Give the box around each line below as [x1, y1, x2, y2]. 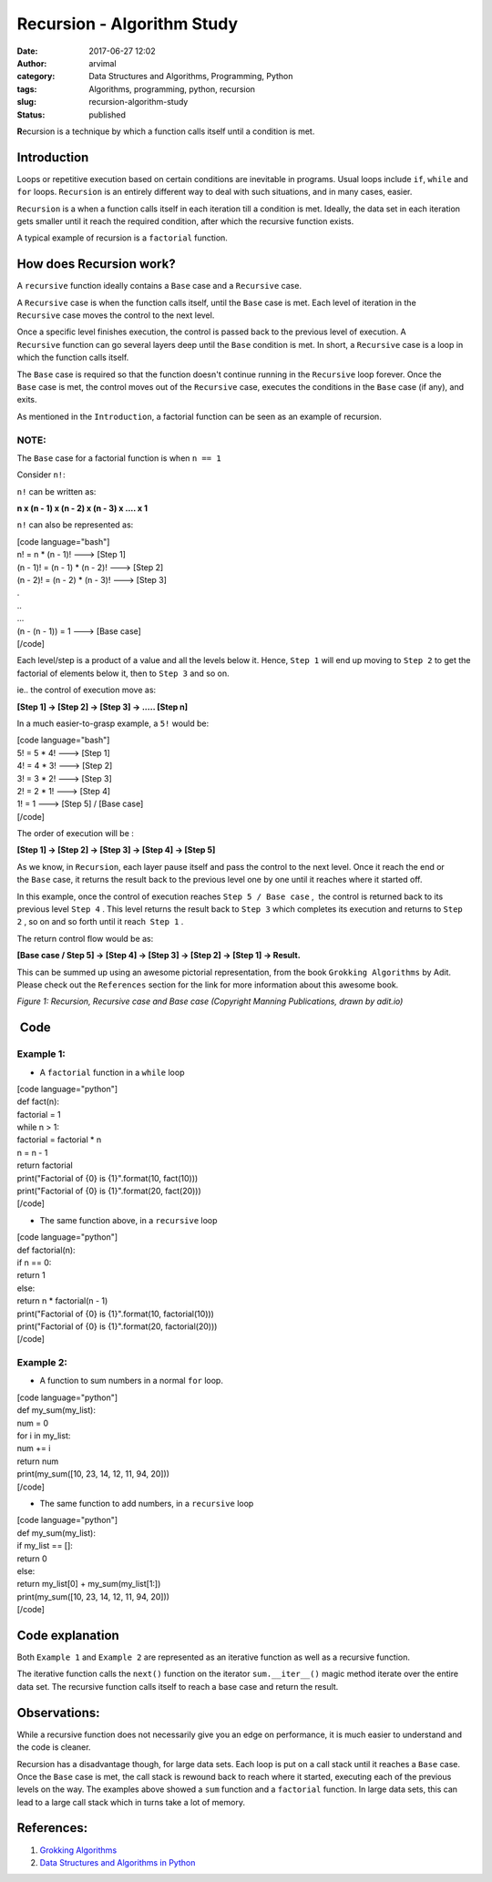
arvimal [88, 57, 118, 68]
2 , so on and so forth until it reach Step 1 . [16, 916, 184, 927]
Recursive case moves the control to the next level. [16, 310, 215, 321]
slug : [16, 97, 36, 107]
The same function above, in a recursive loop [39, 1214, 218, 1225]
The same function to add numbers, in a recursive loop [39, 1498, 254, 1509]
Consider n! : [16, 469, 66, 480]
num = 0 [16, 1417, 49, 1428]
